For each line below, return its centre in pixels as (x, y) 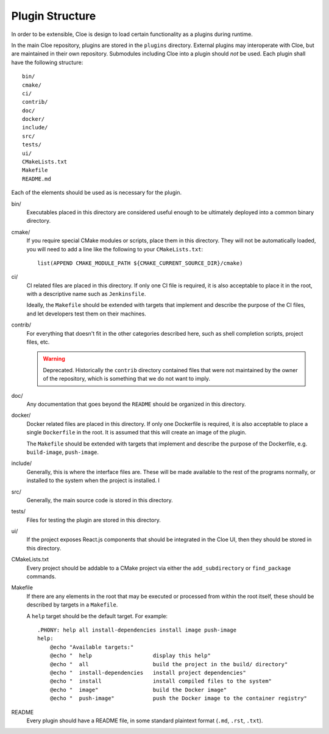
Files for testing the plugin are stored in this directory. (94, 520)
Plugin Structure (54, 16)
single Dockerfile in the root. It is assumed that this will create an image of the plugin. (136, 433)
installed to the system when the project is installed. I (93, 480)
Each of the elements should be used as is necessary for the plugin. (97, 193)
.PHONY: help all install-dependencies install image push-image (137, 630)
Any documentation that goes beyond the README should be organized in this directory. (136, 404)
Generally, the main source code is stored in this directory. (100, 500)
